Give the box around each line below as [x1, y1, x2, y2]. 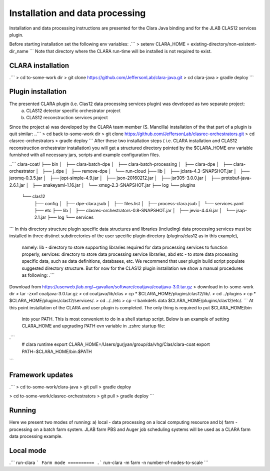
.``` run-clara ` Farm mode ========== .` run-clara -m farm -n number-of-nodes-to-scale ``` [9, 459, 208, 465]
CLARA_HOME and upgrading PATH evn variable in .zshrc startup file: [21, 323, 165, 329]
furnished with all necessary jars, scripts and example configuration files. [9, 152, 160, 158]
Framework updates [9, 370, 73, 379]
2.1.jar [34, 214, 46, 220]
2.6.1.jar [9, 182, 25, 188]
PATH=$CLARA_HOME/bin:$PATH [21, 348, 92, 354]
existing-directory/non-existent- [190, 41, 257, 47]
